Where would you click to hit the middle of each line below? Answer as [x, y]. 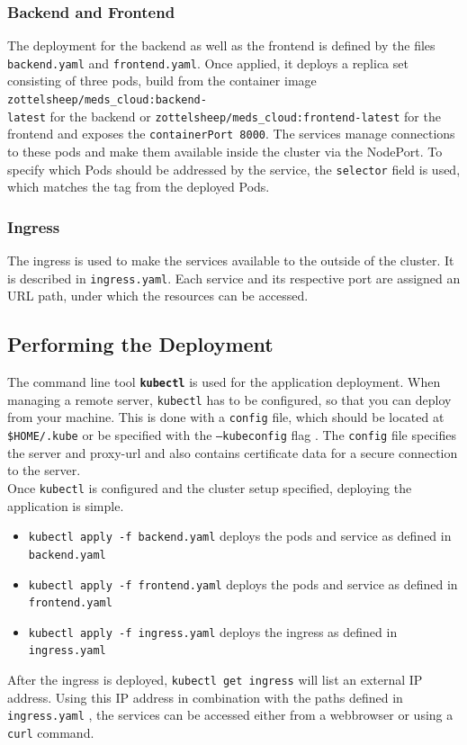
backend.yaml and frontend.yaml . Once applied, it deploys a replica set [208, 63]
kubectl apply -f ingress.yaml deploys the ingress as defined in [213, 631]
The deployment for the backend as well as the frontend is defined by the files [221, 45]
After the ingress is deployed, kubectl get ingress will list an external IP [215, 680]
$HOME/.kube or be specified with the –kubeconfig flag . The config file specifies [232, 435]
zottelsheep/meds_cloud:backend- [107, 100]
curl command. [51, 733]
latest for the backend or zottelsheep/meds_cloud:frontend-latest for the [224, 116]
